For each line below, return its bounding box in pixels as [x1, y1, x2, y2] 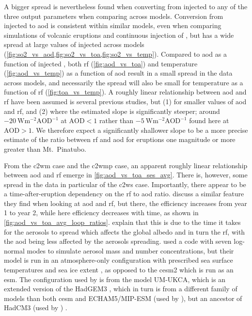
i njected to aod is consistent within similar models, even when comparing [4, 20, 221, 31]
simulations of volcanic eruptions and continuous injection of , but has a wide [4, 30, 234, 40]
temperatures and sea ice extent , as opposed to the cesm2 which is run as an [4, 265, 234, 275]
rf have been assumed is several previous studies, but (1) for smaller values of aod [4, 96, 247, 106]
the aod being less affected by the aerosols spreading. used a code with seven [4, 236, 232, 246]
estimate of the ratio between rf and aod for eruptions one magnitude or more [4, 134, 236, 144]
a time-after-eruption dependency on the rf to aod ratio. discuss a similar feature [4, 189, 244, 199]
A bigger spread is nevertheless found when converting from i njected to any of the [4, 1, 248, 11]
